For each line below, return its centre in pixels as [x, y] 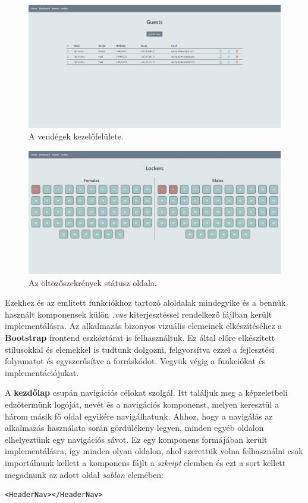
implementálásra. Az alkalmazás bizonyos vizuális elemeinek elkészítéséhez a [144, 326]
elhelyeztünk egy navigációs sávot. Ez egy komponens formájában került [136, 439]
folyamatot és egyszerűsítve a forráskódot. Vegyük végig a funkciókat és [135, 361]
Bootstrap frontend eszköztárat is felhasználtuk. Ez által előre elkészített [140, 337]
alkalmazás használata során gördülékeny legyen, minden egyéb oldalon [134, 428]
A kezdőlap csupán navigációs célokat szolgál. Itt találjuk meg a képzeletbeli [146, 392]
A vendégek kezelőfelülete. [76, 136]
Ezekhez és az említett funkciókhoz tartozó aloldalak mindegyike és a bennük [145, 302]
